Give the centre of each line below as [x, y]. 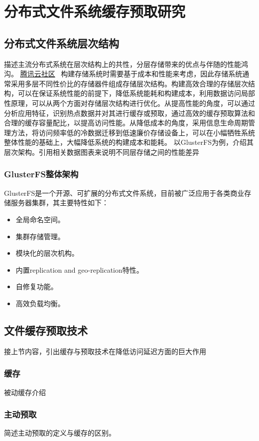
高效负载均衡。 [40, 303]
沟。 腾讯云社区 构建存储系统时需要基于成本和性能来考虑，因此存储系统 [123, 74]
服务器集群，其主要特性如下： [60, 203]
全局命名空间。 [40, 219]
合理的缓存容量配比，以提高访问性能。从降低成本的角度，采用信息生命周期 [126, 123]
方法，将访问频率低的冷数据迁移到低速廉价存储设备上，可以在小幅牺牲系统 [133, 132]
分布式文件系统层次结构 [62, 43]
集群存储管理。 [40, 236]
